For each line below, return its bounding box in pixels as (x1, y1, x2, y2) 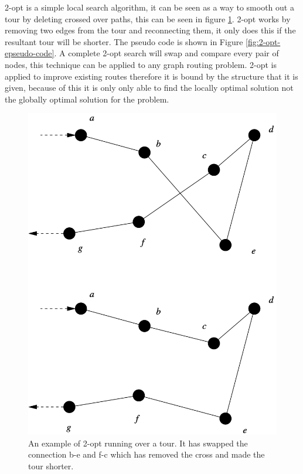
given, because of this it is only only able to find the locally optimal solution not (5, 81, 294, 94)
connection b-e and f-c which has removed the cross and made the (28, 448, 265, 461)
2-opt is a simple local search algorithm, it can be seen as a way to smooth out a (5, 1, 294, 13)
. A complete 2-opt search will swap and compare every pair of (54, 47, 279, 59)
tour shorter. (28, 460, 74, 472)
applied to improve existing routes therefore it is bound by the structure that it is (5, 70, 298, 82)
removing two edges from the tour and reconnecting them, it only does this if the (5, 24, 296, 36)
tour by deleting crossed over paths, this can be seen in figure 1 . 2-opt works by (5, 12, 291, 25)
